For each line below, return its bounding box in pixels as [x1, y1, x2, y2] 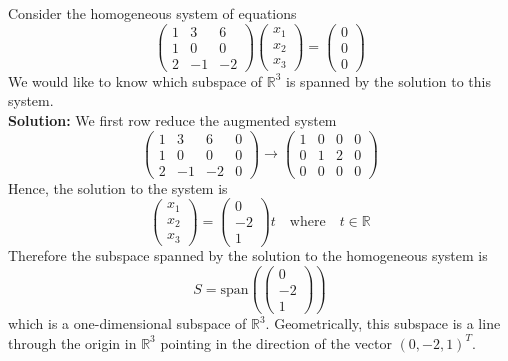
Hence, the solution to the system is [8, 177, 228, 198]
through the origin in [8, 332, 137, 353]
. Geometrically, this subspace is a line [265, 313, 501, 334]
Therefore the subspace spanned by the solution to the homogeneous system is [8, 245, 488, 266]
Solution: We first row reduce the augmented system [8, 109, 337, 130]
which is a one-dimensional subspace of [8, 313, 247, 334]
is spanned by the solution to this [286, 70, 491, 91]
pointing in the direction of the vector [160, 332, 392, 353]
